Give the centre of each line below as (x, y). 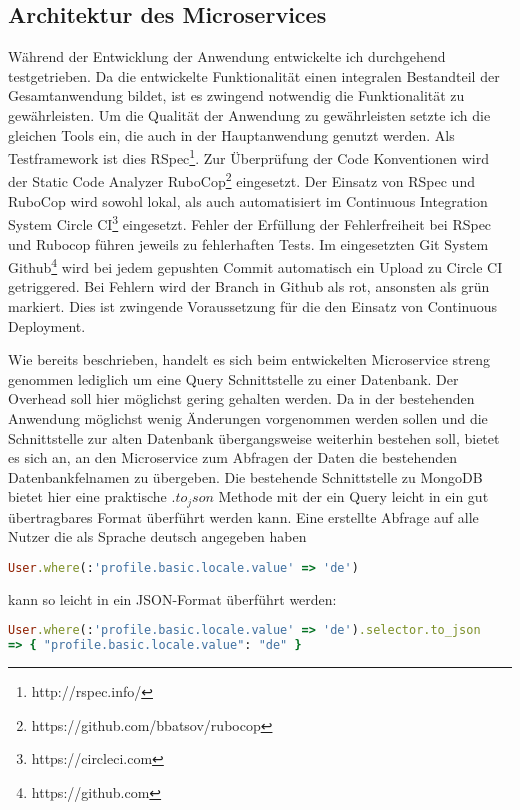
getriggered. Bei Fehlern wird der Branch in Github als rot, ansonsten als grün (249, 286)
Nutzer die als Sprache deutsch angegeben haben (157, 536)
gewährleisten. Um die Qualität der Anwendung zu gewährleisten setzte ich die (249, 114)
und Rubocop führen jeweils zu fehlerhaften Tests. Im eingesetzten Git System (248, 243)
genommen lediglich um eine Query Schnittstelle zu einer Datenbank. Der (233, 378)
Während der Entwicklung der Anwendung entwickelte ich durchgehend (227, 56)
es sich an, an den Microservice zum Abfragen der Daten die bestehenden (233, 457)
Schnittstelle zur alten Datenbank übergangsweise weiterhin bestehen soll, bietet (254, 437)
